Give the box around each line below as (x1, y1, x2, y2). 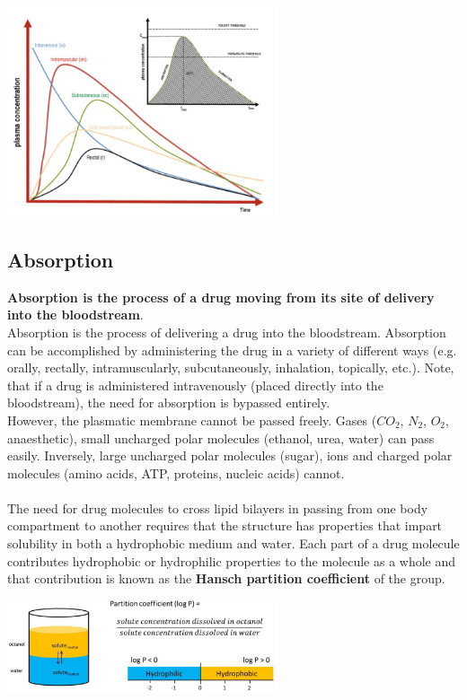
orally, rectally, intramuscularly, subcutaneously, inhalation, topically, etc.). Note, (7, 358, 454, 377)
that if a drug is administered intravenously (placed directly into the (7, 375, 383, 394)
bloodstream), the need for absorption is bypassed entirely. (7, 393, 330, 412)
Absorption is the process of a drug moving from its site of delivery (7, 287, 435, 306)
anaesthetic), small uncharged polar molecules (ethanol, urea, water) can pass (7, 428, 435, 447)
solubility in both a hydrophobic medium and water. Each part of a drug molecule (7, 534, 460, 553)
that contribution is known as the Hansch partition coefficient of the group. (7, 569, 445, 588)
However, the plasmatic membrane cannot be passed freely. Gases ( (7, 410, 377, 429)
